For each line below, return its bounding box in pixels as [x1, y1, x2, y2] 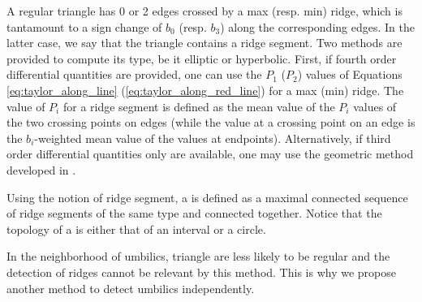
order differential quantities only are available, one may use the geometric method [6, 145, 414, 162]
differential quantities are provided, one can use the [6, 66, 262, 83]
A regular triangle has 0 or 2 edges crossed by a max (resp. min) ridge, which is [6, 2, 403, 19]
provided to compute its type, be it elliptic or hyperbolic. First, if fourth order [6, 50, 397, 67]
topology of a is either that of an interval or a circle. [6, 220, 266, 237]
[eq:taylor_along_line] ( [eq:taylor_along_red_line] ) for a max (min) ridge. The [6, 81, 404, 98]
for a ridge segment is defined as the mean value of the [62, 97, 335, 114]
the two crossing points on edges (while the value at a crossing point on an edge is [6, 114, 416, 131]
